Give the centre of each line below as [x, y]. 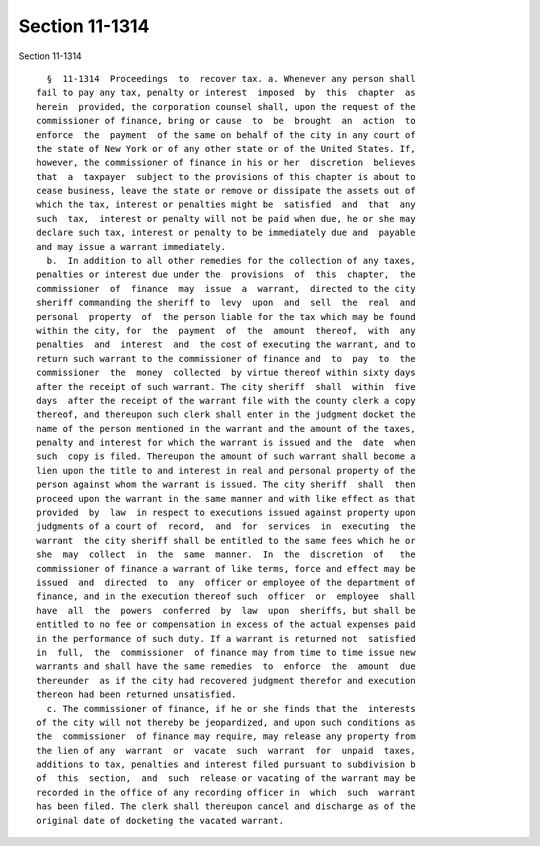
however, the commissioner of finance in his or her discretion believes [226, 163]
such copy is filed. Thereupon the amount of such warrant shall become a [226, 456]
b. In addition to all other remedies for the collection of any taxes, [231, 261]
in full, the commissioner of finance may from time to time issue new [226, 652]
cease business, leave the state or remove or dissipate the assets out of [226, 191]
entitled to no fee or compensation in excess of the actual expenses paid [226, 624]
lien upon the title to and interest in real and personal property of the [226, 470]
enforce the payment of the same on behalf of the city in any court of [226, 134]
